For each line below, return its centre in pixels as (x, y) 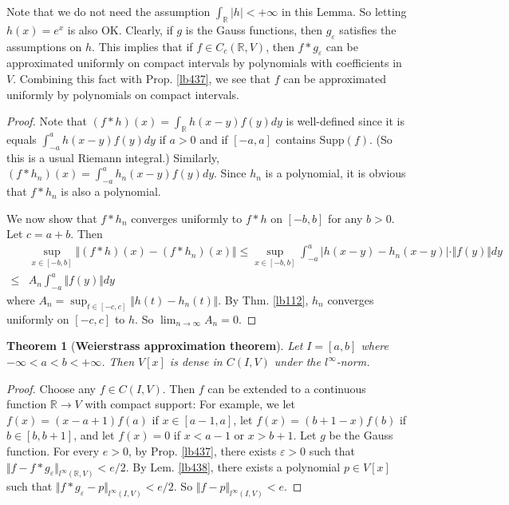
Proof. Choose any (51, 388)
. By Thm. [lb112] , (263, 300)
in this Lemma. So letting (344, 11)
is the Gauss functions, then (254, 29)
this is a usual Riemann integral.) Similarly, (113, 157)
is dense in (196, 362)
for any (345, 218)
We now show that (52, 218)
